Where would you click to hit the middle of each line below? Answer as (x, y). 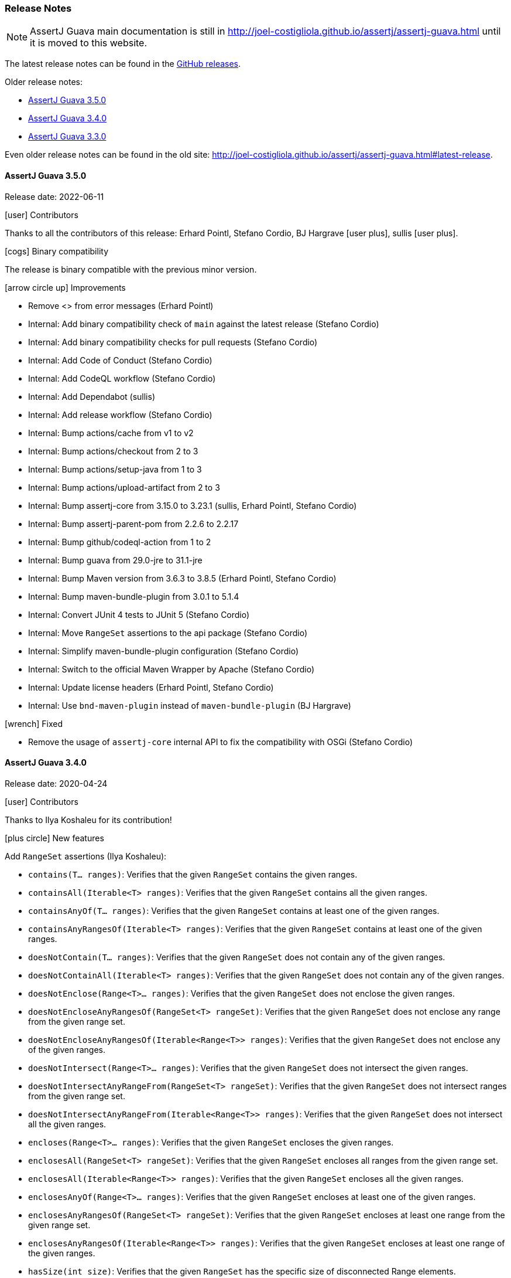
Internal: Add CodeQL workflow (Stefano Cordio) (122, 378)
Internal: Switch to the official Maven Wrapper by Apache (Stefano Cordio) (172, 669)
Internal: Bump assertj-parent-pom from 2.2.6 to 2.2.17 (133, 524)
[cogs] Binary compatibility (57, 251)
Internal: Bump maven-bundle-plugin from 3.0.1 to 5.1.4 (134, 596)
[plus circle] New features (54, 838)
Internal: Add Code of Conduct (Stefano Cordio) (120, 360)
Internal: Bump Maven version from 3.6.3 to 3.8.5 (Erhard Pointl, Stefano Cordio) (182, 578)
